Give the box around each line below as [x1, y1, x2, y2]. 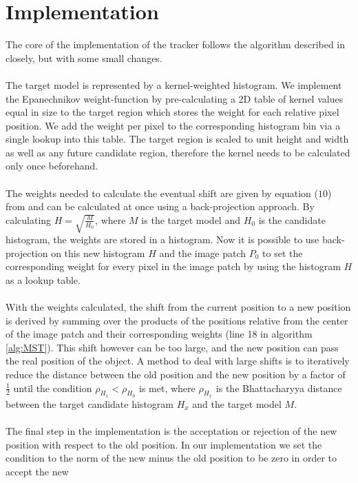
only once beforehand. [6, 158, 98, 173]
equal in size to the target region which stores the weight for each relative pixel [6, 105, 339, 119]
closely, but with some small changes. [6, 50, 162, 65]
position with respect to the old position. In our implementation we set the [6, 437, 322, 451]
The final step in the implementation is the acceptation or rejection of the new [6, 424, 337, 438]
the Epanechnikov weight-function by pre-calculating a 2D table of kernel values [6, 91, 344, 105]
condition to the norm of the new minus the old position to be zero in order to [6, 451, 337, 465]
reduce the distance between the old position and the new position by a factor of [6, 367, 346, 382]
